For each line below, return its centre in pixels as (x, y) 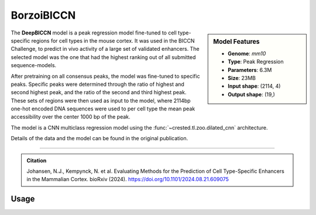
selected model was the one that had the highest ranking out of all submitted (103, 57)
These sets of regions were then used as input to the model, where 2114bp (101, 100)
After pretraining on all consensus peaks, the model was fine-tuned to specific (105, 76)
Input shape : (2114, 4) (254, 86)
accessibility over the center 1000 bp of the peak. (71, 117)
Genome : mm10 (247, 53)
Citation (37, 160)
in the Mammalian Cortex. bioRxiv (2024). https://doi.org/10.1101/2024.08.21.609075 (128, 179)
